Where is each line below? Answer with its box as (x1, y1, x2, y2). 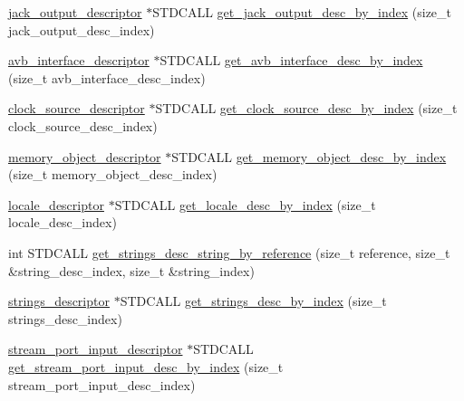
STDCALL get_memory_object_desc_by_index (171, 147, 447, 166)
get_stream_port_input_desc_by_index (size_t (8, 357, 284, 376)
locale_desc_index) (8, 213, 117, 232)
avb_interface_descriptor (8, 51, 150, 70)
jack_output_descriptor (8, 3, 142, 21)
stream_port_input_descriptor (8, 339, 183, 358)
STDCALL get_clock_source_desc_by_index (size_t (155, 99, 458, 118)
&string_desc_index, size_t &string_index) (8, 261, 255, 280)
